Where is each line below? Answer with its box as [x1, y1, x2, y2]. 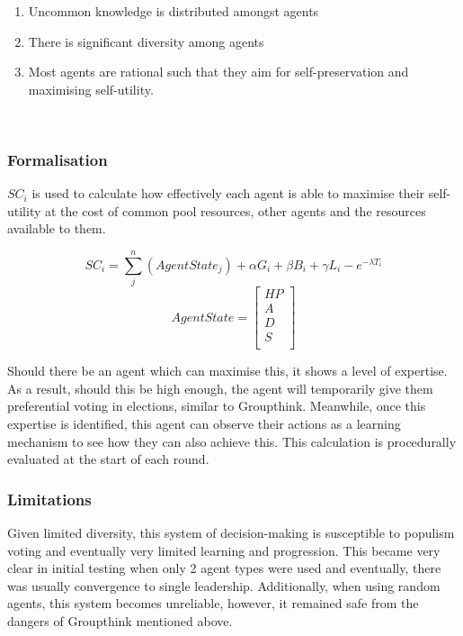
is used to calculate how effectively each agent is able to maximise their [31, 184, 425, 203]
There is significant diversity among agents [28, 32, 264, 50]
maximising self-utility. [28, 79, 154, 98]
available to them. [7, 219, 106, 238]
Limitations [7, 487, 92, 510]
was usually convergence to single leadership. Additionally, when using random [7, 576, 441, 595]
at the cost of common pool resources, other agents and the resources [45, 201, 426, 220]
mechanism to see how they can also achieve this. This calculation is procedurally [7, 432, 457, 450]
